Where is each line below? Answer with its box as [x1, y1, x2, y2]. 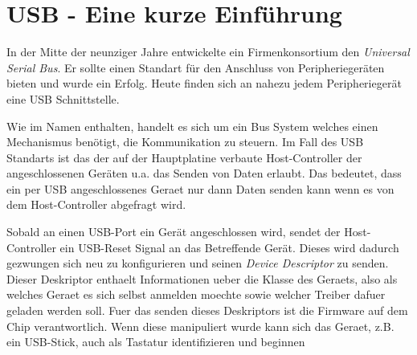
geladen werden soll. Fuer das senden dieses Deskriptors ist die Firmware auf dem [6, 302, 408, 319]
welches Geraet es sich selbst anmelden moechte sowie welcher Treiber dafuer [6, 286, 386, 303]
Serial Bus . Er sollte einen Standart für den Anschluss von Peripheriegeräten [6, 59, 385, 75]
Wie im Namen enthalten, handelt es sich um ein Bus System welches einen [6, 117, 378, 134]
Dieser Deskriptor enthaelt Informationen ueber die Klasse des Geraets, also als [6, 270, 398, 287]
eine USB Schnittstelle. [6, 90, 120, 107]
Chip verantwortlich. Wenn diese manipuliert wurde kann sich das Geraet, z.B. [6, 317, 395, 334]
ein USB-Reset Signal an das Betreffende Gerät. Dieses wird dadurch [59, 239, 399, 255]
